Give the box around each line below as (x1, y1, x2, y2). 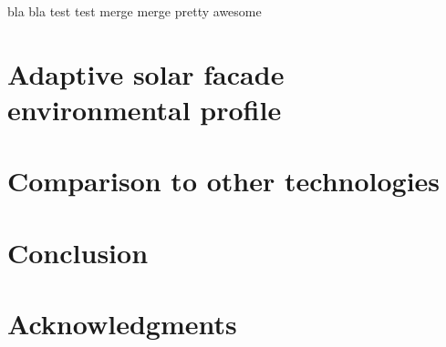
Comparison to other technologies (7, 162, 441, 199)
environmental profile (7, 90, 282, 128)
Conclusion (7, 233, 149, 270)
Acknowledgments (7, 305, 237, 342)
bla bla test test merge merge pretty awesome (7, 2, 262, 20)
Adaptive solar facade (7, 55, 285, 92)
